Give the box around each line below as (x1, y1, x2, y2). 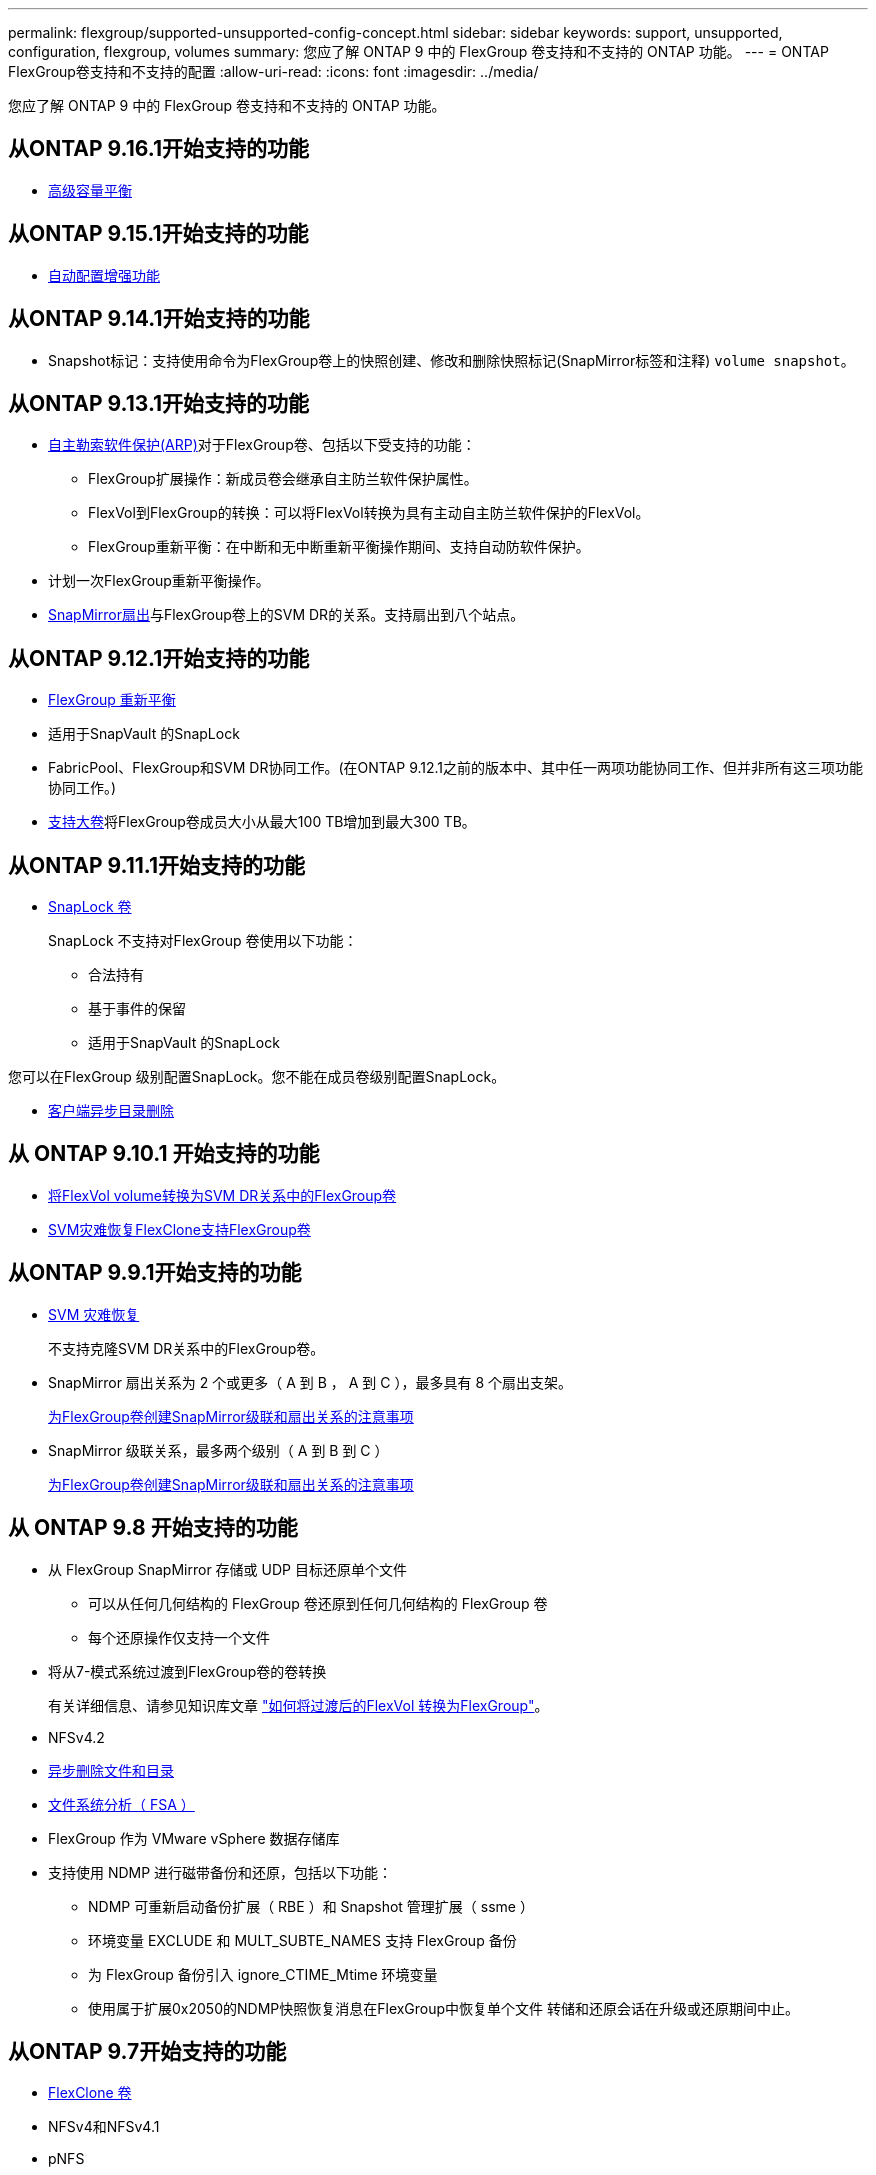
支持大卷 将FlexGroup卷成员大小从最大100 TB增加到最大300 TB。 (48, 813, 476, 831)
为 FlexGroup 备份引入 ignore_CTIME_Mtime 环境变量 (88, 1965, 438, 1983)
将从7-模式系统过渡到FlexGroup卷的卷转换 (48, 1662, 327, 1680)
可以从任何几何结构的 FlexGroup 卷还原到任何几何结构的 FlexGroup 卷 (88, 1594, 548, 1612)
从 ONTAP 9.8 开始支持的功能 (8, 1515, 298, 1541)
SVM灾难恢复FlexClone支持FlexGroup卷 (48, 1220, 311, 1238)
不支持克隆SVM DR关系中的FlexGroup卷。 (48, 1339, 325, 1357)
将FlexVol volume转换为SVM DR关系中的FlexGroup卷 (48, 1186, 397, 1204)
